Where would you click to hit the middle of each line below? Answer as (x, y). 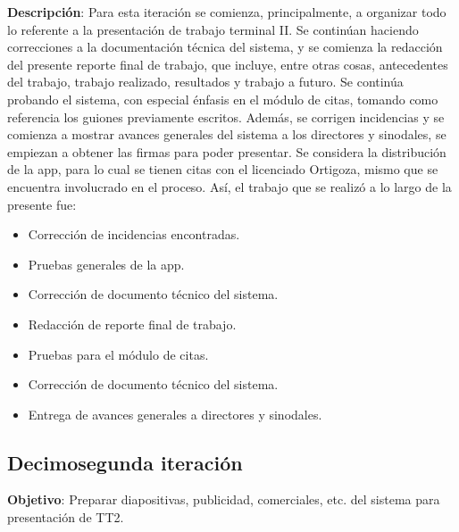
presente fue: (42, 204)
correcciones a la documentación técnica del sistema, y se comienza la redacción (225, 47)
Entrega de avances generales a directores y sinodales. (175, 414)
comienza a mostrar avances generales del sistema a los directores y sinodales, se (227, 134)
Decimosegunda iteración (125, 462)
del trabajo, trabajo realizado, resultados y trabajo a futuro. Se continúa (205, 82)
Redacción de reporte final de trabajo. (132, 324)
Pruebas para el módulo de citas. (118, 354)
